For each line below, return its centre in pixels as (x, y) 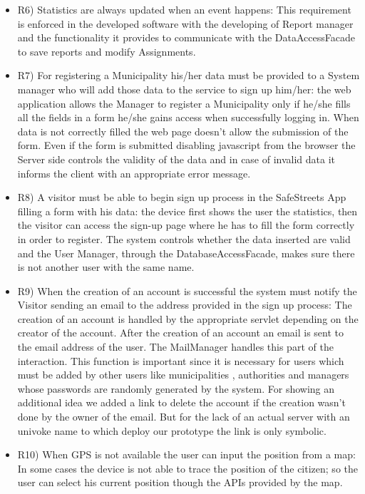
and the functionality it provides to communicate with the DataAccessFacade (186, 37)
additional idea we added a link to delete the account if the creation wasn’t (181, 402)
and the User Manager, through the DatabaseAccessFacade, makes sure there (186, 253)
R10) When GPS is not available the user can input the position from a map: (186, 454)
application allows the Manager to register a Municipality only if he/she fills (184, 103)
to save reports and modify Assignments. (107, 51)
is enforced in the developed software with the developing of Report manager (185, 23)
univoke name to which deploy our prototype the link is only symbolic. (172, 430)
